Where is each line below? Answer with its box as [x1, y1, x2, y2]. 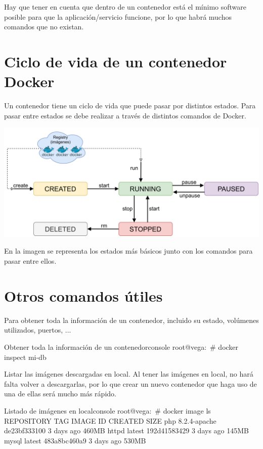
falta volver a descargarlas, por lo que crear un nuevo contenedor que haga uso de [4, 378, 257, 389]
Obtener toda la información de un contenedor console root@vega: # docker [4, 341, 239, 352]
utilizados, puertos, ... [4, 324, 71, 335]
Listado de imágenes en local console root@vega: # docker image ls [4, 405, 211, 416]
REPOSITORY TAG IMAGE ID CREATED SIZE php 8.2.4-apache [4, 415, 216, 426]
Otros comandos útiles [4, 285, 163, 306]
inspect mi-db [4, 351, 47, 362]
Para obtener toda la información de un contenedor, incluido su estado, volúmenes [4, 314, 259, 325]
